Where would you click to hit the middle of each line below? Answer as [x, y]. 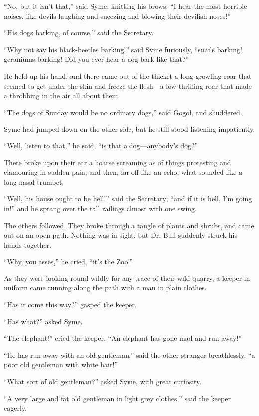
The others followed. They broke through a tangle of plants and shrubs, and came [129, 225]
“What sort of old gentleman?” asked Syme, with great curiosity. [103, 381]
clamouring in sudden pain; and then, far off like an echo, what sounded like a [123, 172]
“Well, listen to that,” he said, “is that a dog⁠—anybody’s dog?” [101, 145]
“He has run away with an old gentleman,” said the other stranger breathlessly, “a [129, 354]
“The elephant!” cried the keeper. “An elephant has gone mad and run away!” [123, 338]
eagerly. [15, 408]
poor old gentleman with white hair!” [61, 364]
